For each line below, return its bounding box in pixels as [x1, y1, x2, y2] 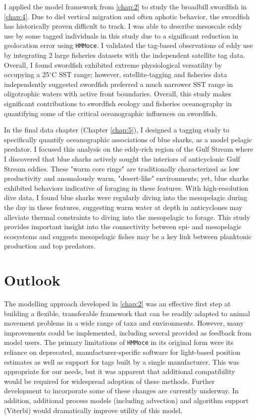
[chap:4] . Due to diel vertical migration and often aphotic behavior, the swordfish [4, 11, 250, 21]
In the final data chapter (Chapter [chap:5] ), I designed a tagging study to [4, 125, 229, 135]
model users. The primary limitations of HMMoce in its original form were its [4, 337, 234, 347]
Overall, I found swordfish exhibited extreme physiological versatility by [4, 59, 222, 70]
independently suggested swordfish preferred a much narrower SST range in [4, 79, 233, 89]
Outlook [4, 270, 60, 290]
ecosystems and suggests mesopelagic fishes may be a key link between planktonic [4, 231, 252, 241]
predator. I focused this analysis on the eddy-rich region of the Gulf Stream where [4, 144, 254, 154]
